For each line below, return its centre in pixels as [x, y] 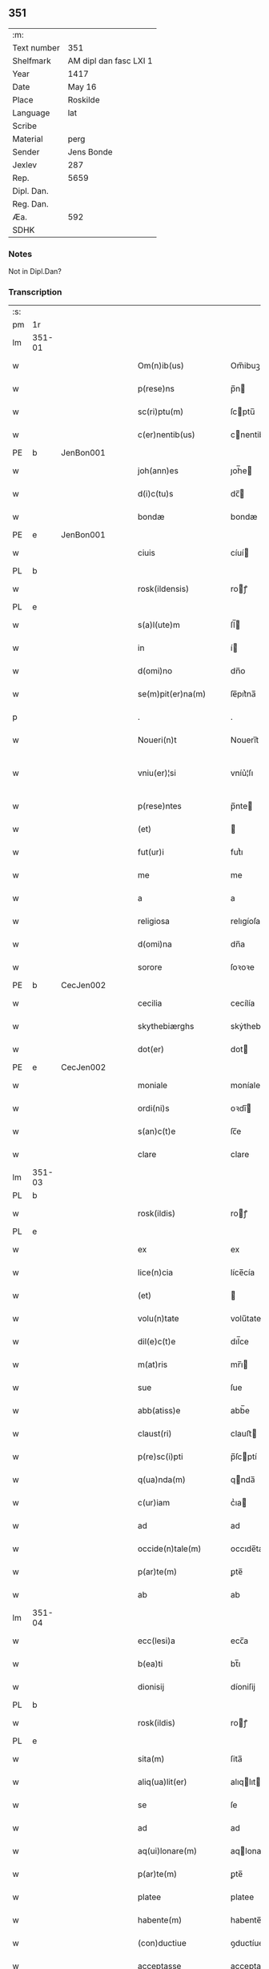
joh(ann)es [158, 471]
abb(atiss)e [159, 1411]
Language [31, 113]
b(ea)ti [150, 1664]
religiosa [154, 922]
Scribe [25, 126]
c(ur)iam [154, 1503]
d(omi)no [155, 671]
